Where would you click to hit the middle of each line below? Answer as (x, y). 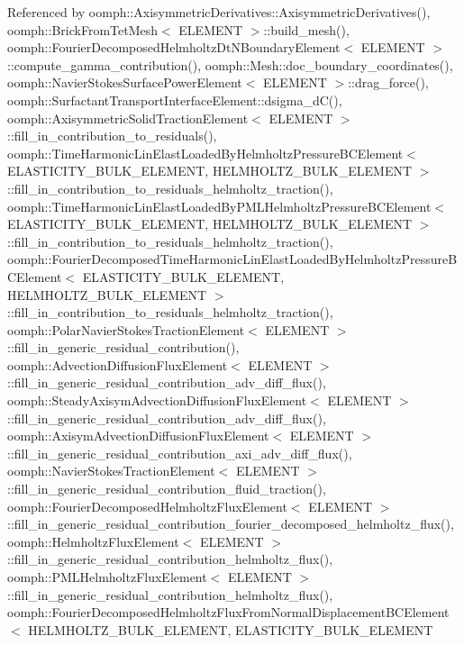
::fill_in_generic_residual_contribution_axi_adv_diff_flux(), (180, 453)
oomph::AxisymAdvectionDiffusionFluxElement (138, 436)
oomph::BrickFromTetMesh (83, 29)
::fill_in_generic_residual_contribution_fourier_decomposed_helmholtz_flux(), (231, 524)
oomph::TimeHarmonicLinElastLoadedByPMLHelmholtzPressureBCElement (219, 206)
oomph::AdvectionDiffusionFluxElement (118, 364)
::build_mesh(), (306, 29)
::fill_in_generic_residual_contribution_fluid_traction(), (167, 489)
